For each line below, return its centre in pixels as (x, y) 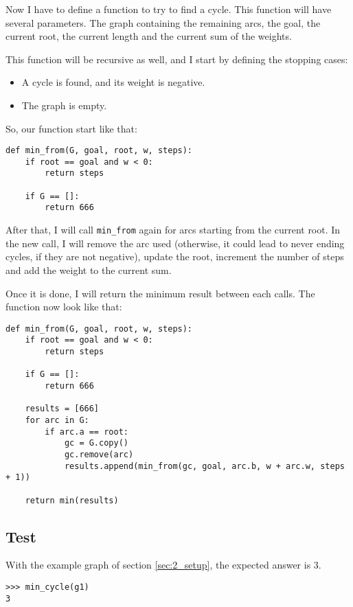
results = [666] (62, 409)
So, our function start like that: (71, 128)
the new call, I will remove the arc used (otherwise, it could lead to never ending (175, 243)
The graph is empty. (64, 105)
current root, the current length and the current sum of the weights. (149, 36)
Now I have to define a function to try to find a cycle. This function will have (169, 9)
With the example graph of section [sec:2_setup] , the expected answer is (158, 565)
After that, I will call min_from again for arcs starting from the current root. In (173, 230)
